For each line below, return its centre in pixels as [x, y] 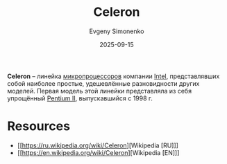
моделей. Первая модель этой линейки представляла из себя [100, 91]
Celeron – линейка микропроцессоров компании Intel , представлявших [113, 76]
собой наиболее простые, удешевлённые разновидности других [103, 83]
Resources [39, 126]
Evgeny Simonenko [117, 31]
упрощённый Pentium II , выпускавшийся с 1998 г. [80, 98]
